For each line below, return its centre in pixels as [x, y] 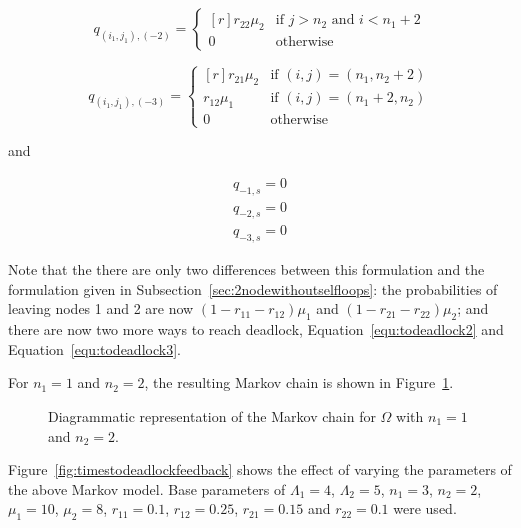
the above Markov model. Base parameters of [147, 488]
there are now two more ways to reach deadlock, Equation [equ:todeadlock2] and [256, 329]
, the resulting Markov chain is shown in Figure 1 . [299, 382]
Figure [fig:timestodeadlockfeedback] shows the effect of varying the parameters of [260, 469]
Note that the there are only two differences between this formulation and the [246, 269]
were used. [425, 508]
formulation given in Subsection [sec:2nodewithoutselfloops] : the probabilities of [253, 288]
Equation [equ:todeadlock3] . [94, 348]
